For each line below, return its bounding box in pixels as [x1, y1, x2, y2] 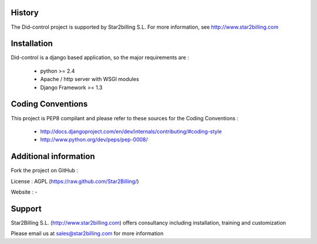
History [11, 8, 39, 18]
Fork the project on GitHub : [11, 167, 79, 174]
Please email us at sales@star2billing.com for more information [11, 230, 164, 237]
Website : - [11, 188, 38, 195]
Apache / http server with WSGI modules [40, 76, 139, 83]
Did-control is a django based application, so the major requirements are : [11, 54, 190, 61]
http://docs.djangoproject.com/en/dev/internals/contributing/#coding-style [40, 128, 222, 135]
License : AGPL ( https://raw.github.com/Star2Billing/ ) [11, 178, 139, 185]
